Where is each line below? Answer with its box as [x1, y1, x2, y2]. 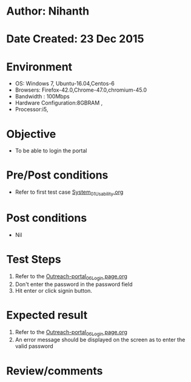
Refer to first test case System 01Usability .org [15, 188, 124, 197]
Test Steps [6, 253, 62, 267]
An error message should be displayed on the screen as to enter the [15, 336, 186, 344]
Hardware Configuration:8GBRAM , [15, 99, 103, 107]
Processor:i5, [15, 106, 49, 113]
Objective [6, 127, 56, 141]
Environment [6, 60, 73, 73]
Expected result [6, 308, 88, 322]
